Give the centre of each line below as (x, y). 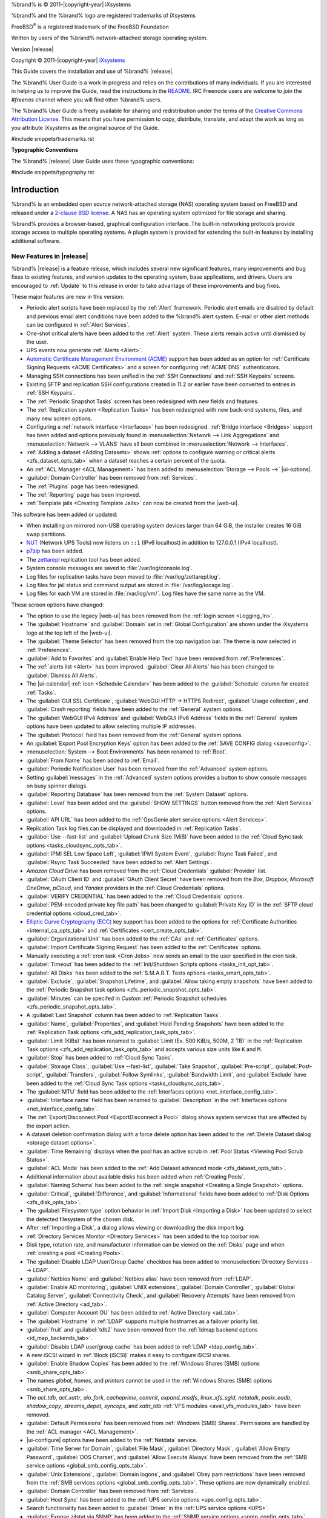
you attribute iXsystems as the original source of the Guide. (85, 128)
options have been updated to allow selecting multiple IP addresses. (111, 726)
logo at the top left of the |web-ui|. (69, 633)
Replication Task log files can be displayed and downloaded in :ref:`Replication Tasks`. (134, 828)
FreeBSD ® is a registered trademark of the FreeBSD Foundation (90, 26)
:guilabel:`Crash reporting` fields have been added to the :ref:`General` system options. (135, 709)
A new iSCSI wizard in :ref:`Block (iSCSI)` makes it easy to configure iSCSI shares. (129, 1355)
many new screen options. (59, 418)
